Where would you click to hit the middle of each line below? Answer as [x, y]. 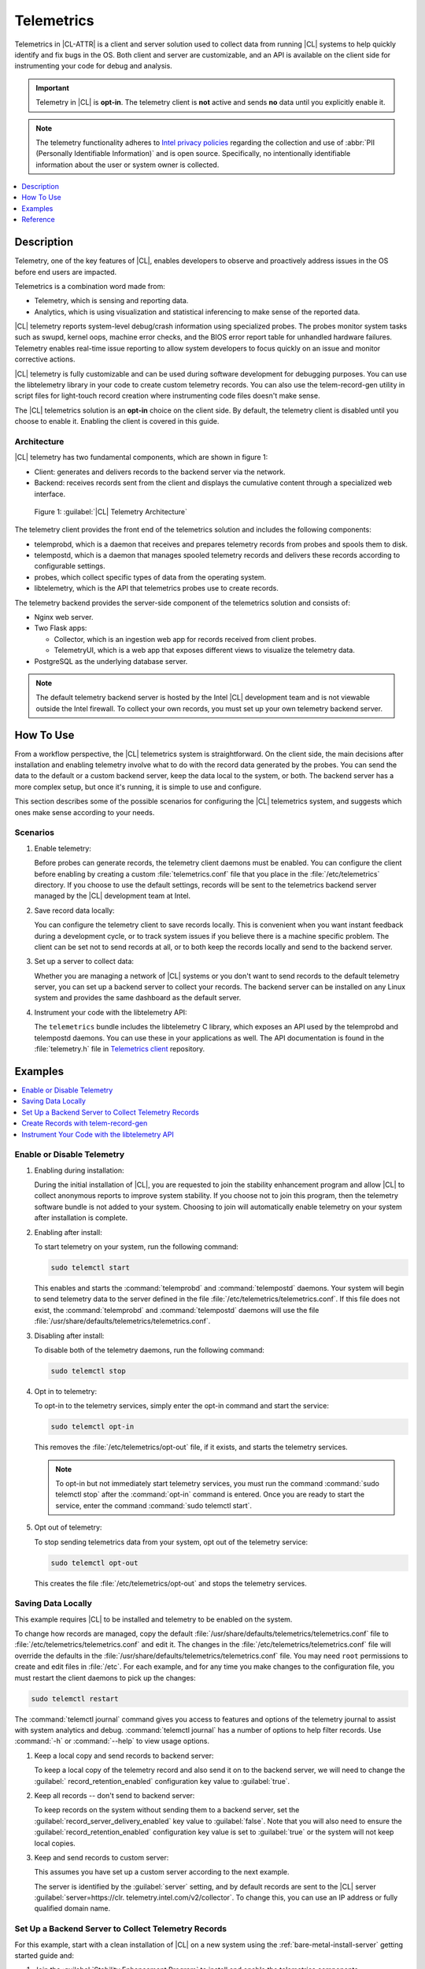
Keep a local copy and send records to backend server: [124, 1756]
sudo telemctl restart [75, 1698]
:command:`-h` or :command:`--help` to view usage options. [112, 1741]
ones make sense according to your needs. [85, 812]
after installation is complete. [81, 1218]
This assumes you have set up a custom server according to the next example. [162, 1872]
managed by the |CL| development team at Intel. [113, 896]
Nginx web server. [64, 617]
